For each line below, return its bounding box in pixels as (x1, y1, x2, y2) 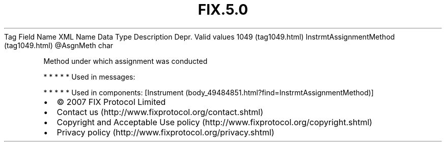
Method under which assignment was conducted (43, 56, 208, 65)
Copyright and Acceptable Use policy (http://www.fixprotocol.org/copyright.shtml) (57, 117, 373, 127)
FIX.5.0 (198, 1, 248, 18)
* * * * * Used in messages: (43, 72, 135, 81)
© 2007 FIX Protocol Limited (57, 96, 166, 107)
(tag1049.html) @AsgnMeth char (4, 41, 114, 50)
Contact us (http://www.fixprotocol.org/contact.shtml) (57, 106, 264, 117)
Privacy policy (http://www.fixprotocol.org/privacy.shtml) (57, 127, 274, 137)
